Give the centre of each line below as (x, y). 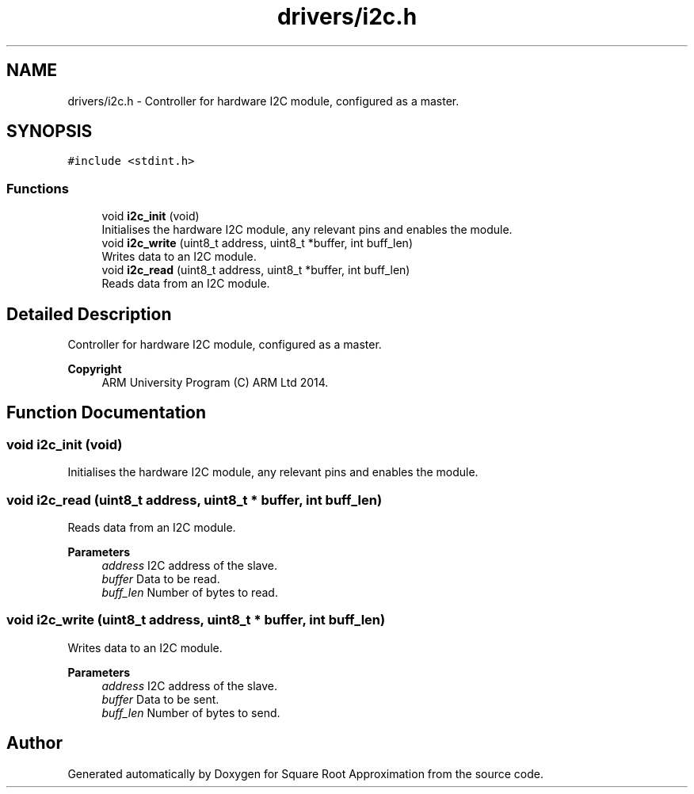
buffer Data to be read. (161, 579)
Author (34, 743)
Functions (38, 188)
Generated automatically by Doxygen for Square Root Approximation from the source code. (305, 773)
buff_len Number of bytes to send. (191, 712)
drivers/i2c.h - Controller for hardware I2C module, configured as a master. (263, 101)
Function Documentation (106, 413)
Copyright (95, 369)
